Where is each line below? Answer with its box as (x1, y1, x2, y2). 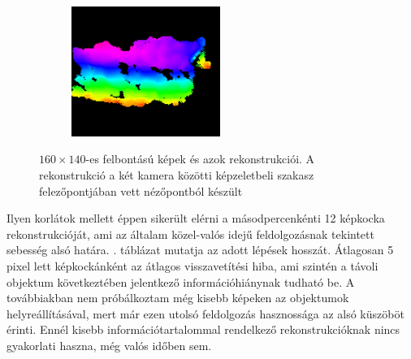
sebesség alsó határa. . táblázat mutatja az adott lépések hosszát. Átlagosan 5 (6, 241, 394, 258)
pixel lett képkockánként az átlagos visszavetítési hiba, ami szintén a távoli (6, 257, 379, 274)
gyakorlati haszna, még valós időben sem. (6, 336, 212, 353)
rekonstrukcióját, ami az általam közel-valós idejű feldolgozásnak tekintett (6, 225, 374, 242)
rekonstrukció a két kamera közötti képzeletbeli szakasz (39, 167, 314, 183)
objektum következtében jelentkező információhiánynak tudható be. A (6, 273, 355, 290)
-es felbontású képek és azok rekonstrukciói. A (85, 150, 315, 167)
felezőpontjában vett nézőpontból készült (39, 182, 243, 199)
